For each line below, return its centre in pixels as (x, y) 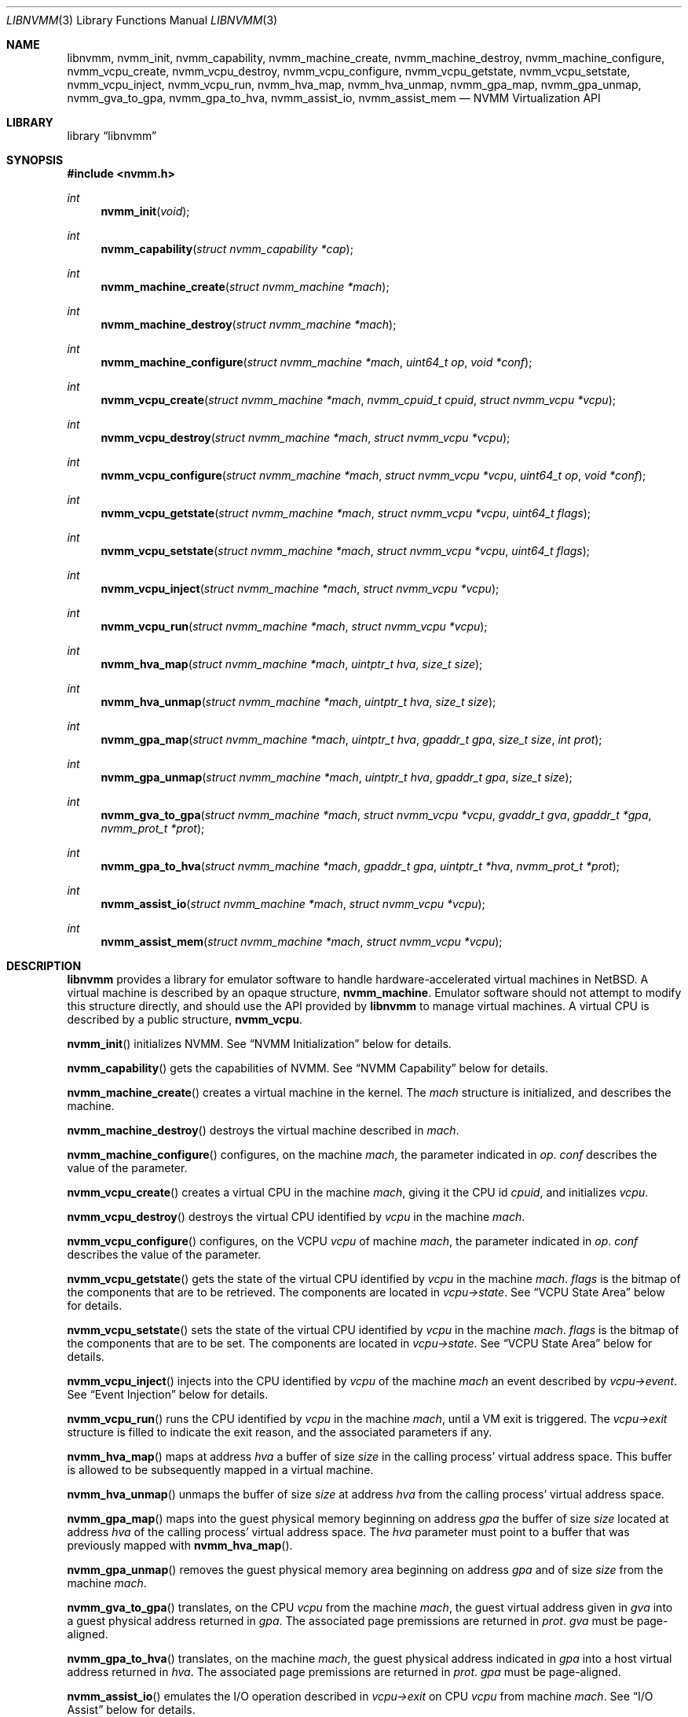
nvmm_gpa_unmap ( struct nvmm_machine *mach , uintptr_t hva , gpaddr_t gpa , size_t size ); (337, 777)
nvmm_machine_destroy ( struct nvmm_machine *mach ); (249, 324)
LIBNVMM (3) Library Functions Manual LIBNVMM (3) (142, 20)
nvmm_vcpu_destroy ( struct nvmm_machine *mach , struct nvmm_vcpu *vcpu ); (306, 438)
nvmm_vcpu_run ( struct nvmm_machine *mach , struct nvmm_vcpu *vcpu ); (294, 626)
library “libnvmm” (112, 136)
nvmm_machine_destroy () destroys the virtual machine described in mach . (263, 1130)
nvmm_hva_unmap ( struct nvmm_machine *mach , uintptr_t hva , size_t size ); (298, 702)
